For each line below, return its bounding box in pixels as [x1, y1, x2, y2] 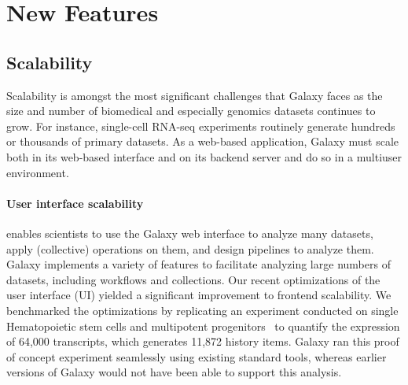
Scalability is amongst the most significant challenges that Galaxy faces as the [6, 87, 383, 103]
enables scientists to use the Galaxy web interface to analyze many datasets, [6, 224, 373, 241]
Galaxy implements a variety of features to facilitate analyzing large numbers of [6, 256, 391, 272]
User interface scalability [6, 194, 144, 211]
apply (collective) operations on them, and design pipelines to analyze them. [6, 240, 374, 257]
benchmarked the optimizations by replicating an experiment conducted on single [6, 302, 399, 318]
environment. [6, 164, 69, 180]
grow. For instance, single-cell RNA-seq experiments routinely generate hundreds [6, 117, 395, 134]
